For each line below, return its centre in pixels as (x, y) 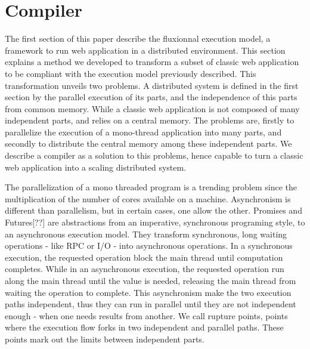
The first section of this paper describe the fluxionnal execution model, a (138, 38)
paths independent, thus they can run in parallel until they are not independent (151, 304)
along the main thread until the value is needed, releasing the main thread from (151, 280)
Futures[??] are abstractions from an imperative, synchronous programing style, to (155, 222)
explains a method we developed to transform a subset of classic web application (152, 62)
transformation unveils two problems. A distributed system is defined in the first (152, 85)
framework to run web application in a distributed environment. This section (145, 50)
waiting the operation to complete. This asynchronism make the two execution (148, 292)
